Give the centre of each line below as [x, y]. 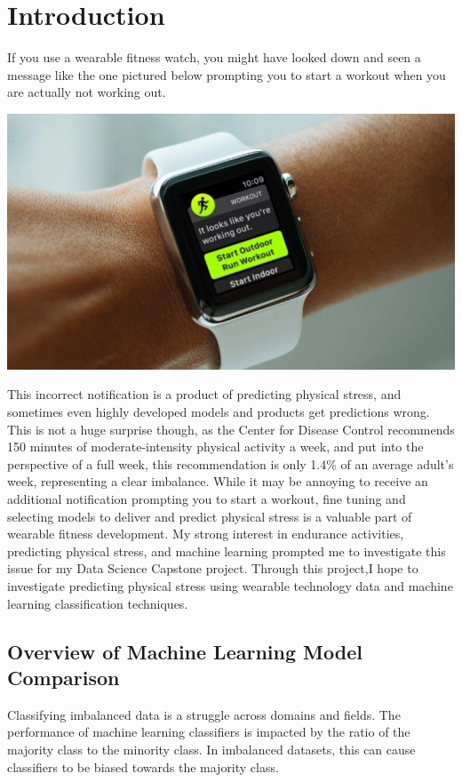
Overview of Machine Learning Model [185, 651]
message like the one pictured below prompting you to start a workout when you [227, 74]
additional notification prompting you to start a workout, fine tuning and [207, 498]
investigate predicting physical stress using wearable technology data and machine [230, 585]
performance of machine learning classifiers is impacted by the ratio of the [209, 732]
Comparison [64, 677]
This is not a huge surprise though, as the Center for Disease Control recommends [231, 429]
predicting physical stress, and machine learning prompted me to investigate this [227, 551]
